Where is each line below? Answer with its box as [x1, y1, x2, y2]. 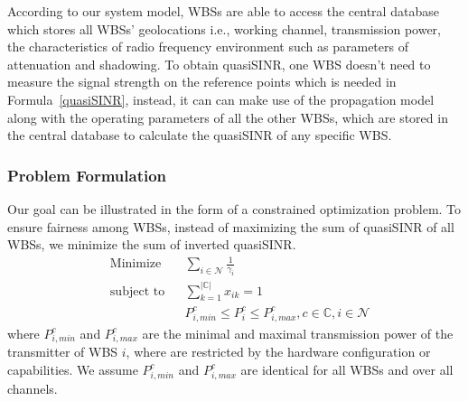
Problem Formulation [7, 163, 167, 186]
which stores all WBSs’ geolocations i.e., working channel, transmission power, [7, 19, 441, 38]
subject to [109, 284, 165, 298]
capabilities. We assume [7, 359, 138, 378]
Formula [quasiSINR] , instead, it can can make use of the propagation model [7, 89, 435, 108]
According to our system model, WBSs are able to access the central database [7, 2, 439, 20]
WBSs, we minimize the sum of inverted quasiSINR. [7, 235, 296, 254]
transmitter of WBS [7, 342, 118, 361]
